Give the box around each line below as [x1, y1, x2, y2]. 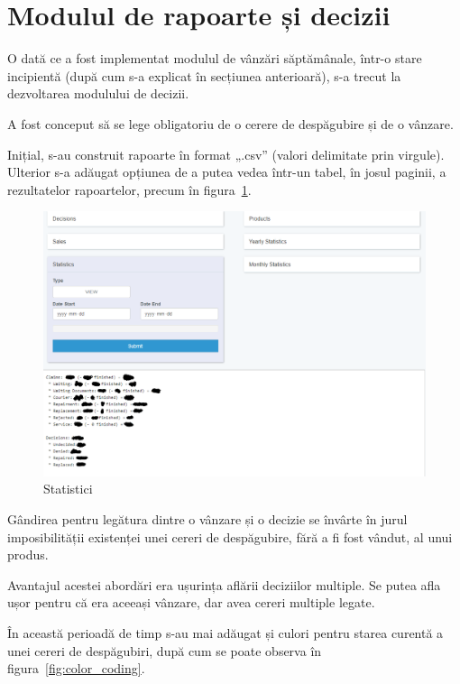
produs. [7, 545, 49, 564]
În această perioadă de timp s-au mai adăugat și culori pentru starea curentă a [7, 624, 444, 642]
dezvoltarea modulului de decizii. [7, 84, 189, 103]
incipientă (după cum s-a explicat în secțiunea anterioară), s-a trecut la [7, 66, 401, 85]
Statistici [43, 479, 93, 498]
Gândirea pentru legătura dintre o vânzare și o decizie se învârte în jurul [7, 510, 408, 529]
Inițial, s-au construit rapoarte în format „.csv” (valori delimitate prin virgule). [7, 144, 445, 163]
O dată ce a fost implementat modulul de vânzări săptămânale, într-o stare [7, 49, 422, 68]
